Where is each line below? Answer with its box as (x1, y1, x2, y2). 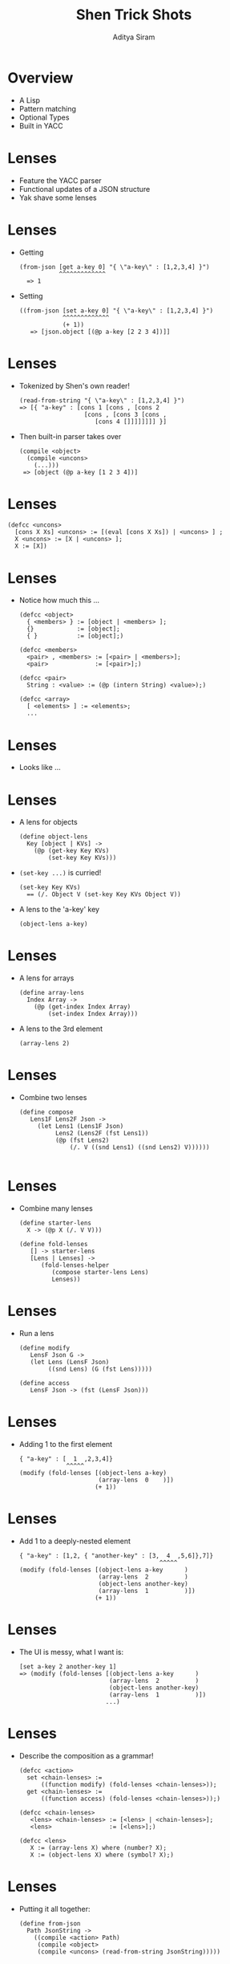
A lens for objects (18, 817, 78, 827)
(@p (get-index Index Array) (34, 1003, 131, 1011)
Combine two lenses (18, 1093, 87, 1102)
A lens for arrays (18, 973, 75, 983)
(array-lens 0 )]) (98, 1476, 174, 1484)
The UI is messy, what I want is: (18, 1647, 124, 1656)
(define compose (18, 1108, 74, 1117)
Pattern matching (18, 104, 77, 113)
